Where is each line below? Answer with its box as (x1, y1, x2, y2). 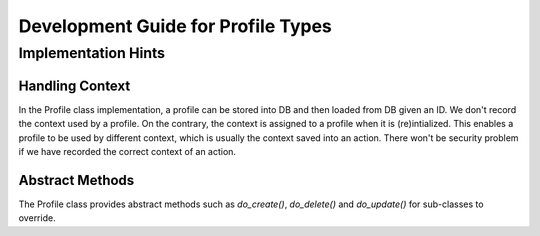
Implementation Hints (18, 44, 165, 62)
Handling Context (18, 77, 131, 94)
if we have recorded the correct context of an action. (18, 145, 237, 157)
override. (18, 212, 56, 224)
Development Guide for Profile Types (18, 15, 332, 37)
